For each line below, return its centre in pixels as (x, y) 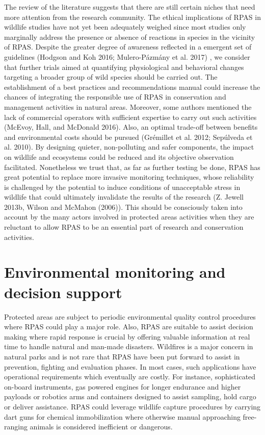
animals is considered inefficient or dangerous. (101, 427)
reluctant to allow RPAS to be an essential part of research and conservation (124, 227)
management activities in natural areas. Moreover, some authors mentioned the (128, 106)
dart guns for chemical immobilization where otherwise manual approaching (122, 416)
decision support (63, 292)
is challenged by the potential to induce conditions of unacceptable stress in (122, 187)
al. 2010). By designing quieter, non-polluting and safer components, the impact (129, 147)
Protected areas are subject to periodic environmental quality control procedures (130, 316)
